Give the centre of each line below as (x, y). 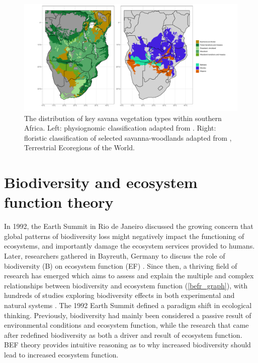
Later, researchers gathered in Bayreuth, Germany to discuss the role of (115, 256)
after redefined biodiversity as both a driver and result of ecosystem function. (123, 335)
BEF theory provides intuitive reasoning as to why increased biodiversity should (127, 345)
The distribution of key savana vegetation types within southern (123, 118)
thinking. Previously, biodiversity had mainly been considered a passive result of (128, 315)
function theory (59, 202)
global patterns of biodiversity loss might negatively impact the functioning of (124, 236)
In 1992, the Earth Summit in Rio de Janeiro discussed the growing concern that (129, 226)
